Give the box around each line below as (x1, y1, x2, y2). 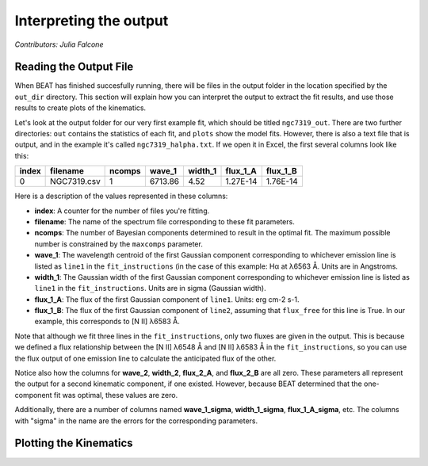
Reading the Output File (14, 60, 134, 74)
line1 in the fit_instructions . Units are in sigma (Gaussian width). (34, 284, 266, 293)
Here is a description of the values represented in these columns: (14, 191, 228, 201)
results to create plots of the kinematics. (14, 103, 147, 113)
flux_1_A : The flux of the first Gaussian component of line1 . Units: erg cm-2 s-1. (34, 294, 300, 304)
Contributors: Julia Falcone (14, 40, 104, 49)
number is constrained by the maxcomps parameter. (34, 239, 204, 249)
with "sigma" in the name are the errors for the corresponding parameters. (14, 416, 258, 426)
